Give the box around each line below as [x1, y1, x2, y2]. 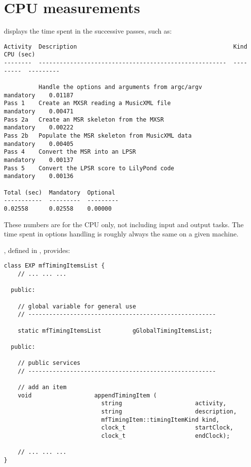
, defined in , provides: [4, 245, 70, 255]
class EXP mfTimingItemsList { [4, 262, 105, 269]
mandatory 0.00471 [4, 108, 74, 115]
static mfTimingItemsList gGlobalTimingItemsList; [17, 327, 213, 334]
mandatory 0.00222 [4, 124, 74, 131]
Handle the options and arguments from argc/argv [38, 84, 202, 90]
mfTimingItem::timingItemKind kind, [101, 416, 219, 423]
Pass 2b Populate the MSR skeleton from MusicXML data [4, 132, 192, 139]
